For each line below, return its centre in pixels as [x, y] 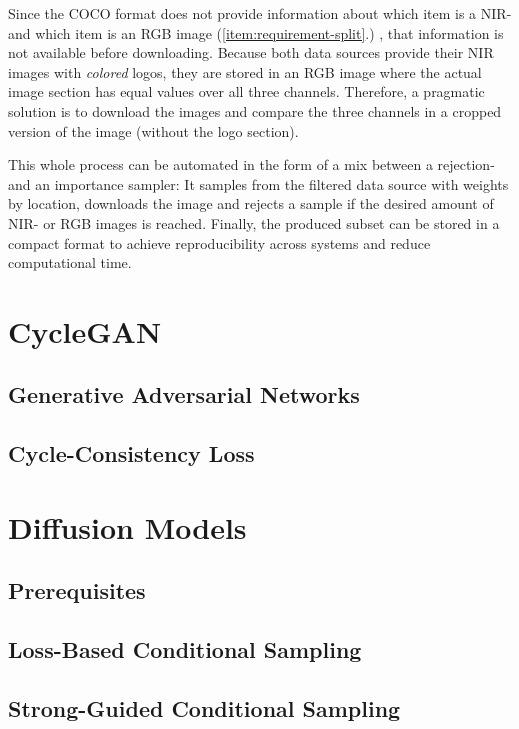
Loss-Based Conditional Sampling [185, 649]
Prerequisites [77, 590]
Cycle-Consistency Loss [131, 453]
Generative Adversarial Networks [184, 394]
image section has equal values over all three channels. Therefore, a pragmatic [246, 91]
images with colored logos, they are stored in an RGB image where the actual [245, 71]
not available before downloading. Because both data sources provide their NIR [251, 52]
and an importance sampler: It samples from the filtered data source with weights [258, 183]
